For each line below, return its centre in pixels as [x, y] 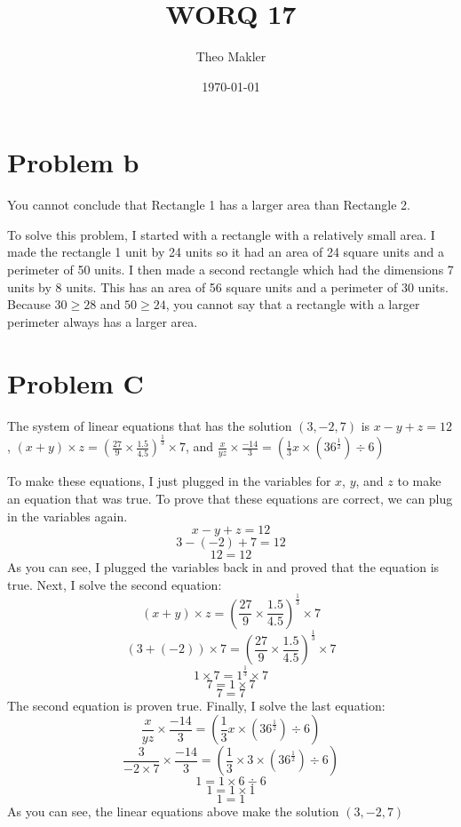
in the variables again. [68, 516]
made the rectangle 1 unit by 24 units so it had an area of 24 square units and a [226, 252]
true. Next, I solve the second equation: [115, 584]
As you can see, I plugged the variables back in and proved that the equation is [223, 567]
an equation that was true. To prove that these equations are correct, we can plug [230, 499]
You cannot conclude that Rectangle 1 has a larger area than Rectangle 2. [209, 205]
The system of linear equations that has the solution [150, 425]
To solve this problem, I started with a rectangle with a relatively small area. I [221, 234]
